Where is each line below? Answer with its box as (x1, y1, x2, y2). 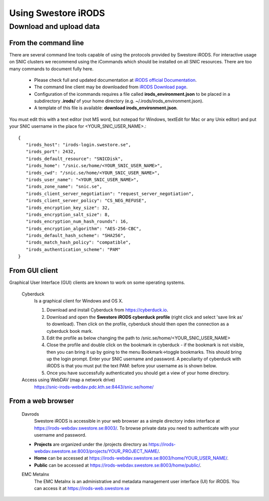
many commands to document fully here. (9, 65, 94, 72)
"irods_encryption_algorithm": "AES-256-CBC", (25, 226, 142, 232)
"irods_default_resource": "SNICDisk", (25, 156, 124, 162)
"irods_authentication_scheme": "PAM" (25, 247, 121, 252)
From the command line (9, 38, 84, 47)
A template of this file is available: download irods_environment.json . (34, 105, 178, 111)
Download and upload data (9, 22, 100, 31)
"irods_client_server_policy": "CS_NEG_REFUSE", (25, 198, 147, 204)
